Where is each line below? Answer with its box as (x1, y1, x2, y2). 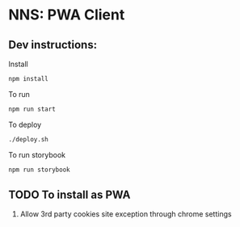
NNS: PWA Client (8, 6, 125, 24)
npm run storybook (8, 166, 70, 174)
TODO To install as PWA (8, 187, 131, 201)
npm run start (8, 105, 57, 113)
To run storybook (8, 149, 66, 159)
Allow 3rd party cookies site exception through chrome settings (19, 209, 232, 219)
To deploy (8, 120, 42, 129)
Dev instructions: (8, 38, 98, 52)
